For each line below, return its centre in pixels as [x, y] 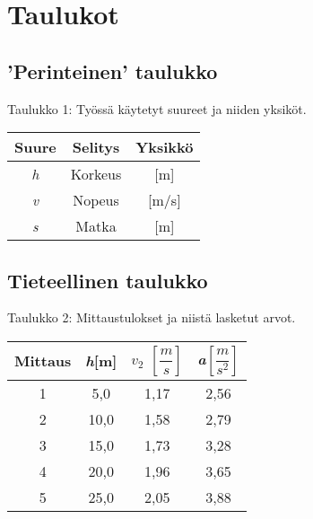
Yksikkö [165, 147]
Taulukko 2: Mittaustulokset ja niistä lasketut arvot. [152, 317]
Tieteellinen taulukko [108, 280]
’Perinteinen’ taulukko [113, 70]
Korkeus [96, 174]
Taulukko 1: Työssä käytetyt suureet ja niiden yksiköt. [157, 108]
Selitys [96, 147]
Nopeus [96, 200]
